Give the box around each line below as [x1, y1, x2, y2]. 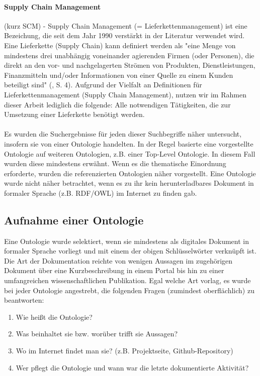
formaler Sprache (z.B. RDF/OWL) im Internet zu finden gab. [4, 187, 197, 198]
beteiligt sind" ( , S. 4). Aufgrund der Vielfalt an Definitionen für [4, 79, 202, 90]
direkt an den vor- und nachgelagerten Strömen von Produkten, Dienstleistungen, [4, 60, 255, 70]
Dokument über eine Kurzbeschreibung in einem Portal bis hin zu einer [4, 265, 224, 276]
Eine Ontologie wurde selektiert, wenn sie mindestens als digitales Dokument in [4, 235, 249, 246]
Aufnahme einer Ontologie [4, 212, 144, 227]
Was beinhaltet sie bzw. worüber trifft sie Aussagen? [16, 328, 178, 339]
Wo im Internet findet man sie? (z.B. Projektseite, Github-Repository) [16, 345, 233, 356]
